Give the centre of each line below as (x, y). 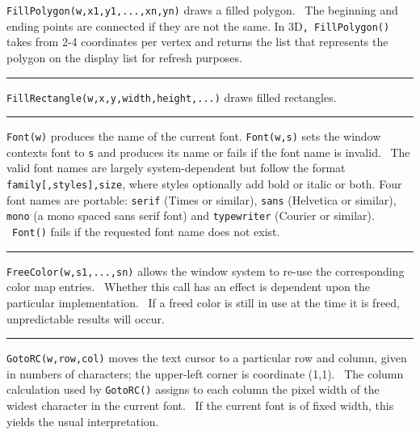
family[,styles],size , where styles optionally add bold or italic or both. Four (204, 184)
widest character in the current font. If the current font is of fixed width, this (200, 405)
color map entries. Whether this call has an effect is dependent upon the (188, 287)
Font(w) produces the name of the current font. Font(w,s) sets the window (194, 136)
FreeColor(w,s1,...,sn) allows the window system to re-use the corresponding (206, 270)
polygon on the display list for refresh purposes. (124, 57)
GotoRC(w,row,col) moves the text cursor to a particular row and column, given (207, 358)
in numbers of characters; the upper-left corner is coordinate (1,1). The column (205, 373)
